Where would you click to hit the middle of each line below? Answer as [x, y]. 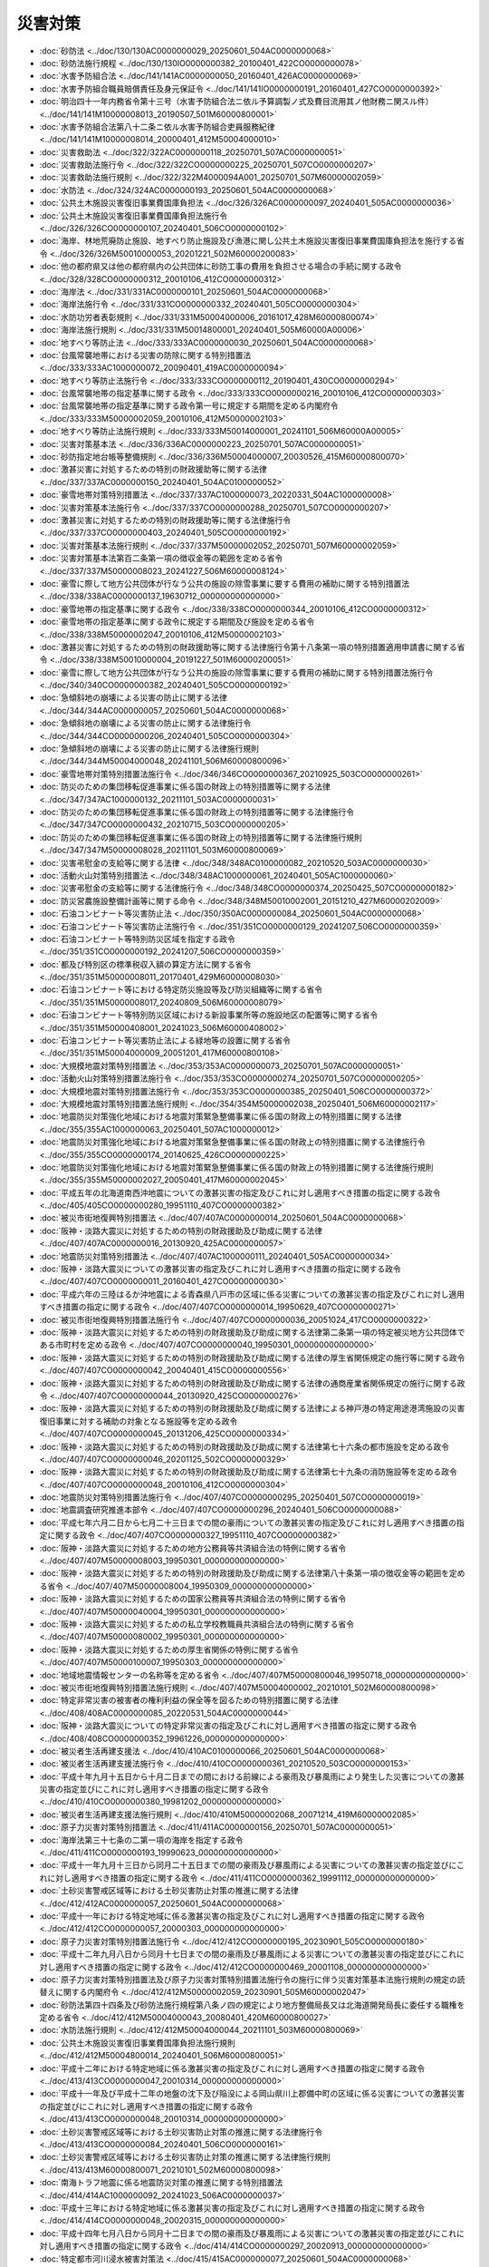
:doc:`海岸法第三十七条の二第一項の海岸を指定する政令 [141, 1840]
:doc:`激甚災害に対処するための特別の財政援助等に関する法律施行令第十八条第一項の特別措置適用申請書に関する [248, 647]
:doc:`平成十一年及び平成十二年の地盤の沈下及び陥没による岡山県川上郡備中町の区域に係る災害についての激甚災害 [252, 2094]
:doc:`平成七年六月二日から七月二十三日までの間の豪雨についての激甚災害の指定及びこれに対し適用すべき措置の [248, 1523]
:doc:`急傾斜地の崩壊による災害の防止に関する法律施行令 [145, 723]
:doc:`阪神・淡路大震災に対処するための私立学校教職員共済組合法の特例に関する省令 [197, 1624]
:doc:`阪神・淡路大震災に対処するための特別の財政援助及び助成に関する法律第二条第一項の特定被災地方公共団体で [252, 1332]
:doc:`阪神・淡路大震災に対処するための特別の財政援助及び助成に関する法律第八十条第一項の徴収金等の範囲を [244, 1573]
